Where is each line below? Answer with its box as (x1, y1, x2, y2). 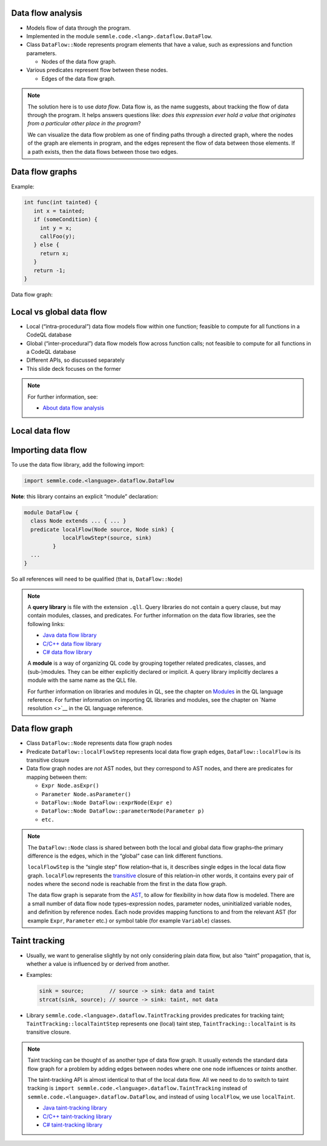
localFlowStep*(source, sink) (62, 535, 152, 542)
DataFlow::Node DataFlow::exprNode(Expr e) (41, 799, 173, 806)
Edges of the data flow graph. (41, 75, 116, 82)
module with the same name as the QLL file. (27, 676, 137, 684)
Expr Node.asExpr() (41, 782, 99, 789)
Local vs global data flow (11, 307, 107, 317)
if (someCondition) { (33, 216, 98, 223)
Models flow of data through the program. (26, 24, 131, 32)
